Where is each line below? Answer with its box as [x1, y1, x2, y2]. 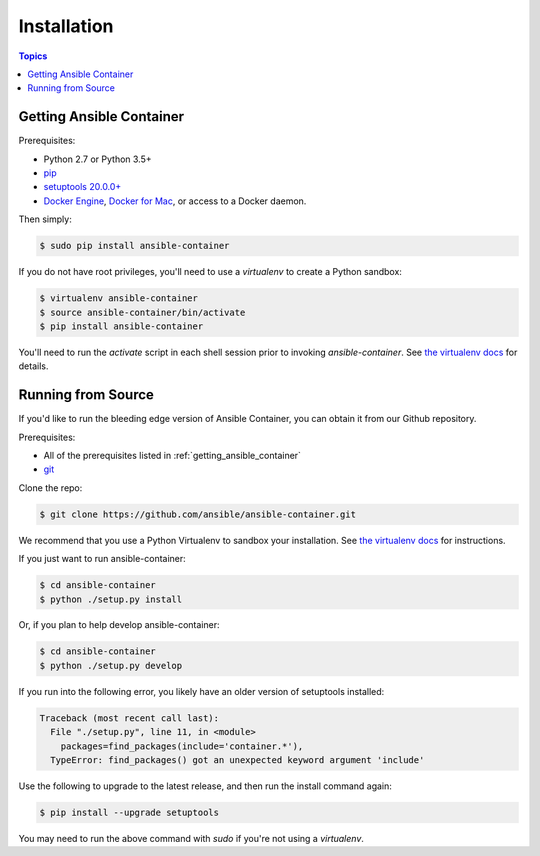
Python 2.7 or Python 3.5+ [43, 153, 152, 165]
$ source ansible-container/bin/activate [39, 306, 246, 318]
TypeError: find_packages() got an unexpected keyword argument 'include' [50, 755, 425, 765]
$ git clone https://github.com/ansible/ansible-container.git [39, 508, 357, 520]
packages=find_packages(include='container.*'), [60, 740, 304, 752]
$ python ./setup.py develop [39, 660, 183, 671]
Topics [18, 50, 48, 62]
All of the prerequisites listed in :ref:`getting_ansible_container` [43, 449, 302, 461]
